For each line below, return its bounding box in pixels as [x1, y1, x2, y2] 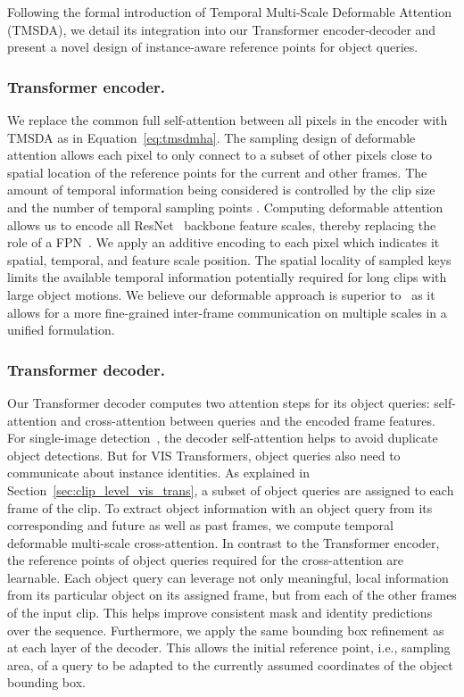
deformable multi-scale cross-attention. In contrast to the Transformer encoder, [7, 533, 440, 552]
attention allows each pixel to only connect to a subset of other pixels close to [7, 145, 432, 164]
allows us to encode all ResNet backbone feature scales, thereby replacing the [7, 215, 436, 234]
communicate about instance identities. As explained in [7, 463, 310, 482]
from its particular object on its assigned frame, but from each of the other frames [7, 585, 457, 604]
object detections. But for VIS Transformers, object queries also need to [7, 445, 401, 464]
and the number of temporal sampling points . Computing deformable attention [7, 197, 443, 216]
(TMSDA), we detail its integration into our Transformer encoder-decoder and [7, 20, 436, 38]
